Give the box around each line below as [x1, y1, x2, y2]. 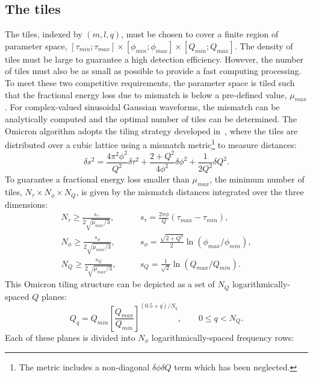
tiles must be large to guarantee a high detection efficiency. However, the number [5, 52, 304, 65]
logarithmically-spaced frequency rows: [151, 331, 294, 343]
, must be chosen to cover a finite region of [121, 28, 279, 40]
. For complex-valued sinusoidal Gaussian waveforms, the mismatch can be [5, 101, 280, 113]
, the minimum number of [209, 173, 305, 185]
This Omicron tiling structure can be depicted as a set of [5, 278, 215, 290]
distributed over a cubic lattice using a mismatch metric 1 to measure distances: [5, 137, 297, 151]
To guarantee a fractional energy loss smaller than [5, 173, 190, 185]
